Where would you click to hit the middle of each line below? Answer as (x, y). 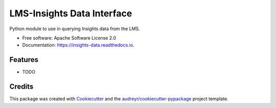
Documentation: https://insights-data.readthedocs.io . (78, 45)
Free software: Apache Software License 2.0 (69, 38)
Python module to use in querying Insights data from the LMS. (75, 29)
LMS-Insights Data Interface (71, 13)
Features (24, 60)
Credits (21, 87)
